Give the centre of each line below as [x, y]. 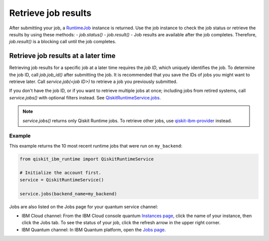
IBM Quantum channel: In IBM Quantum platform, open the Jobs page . [94, 230]
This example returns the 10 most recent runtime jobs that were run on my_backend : [96, 146]
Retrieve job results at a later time [62, 56]
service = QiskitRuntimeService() [62, 180]
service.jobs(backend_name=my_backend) [68, 194]
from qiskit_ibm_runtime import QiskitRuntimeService [87, 159]
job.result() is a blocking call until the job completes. [63, 42]
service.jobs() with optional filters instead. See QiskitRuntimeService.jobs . [85, 97]
